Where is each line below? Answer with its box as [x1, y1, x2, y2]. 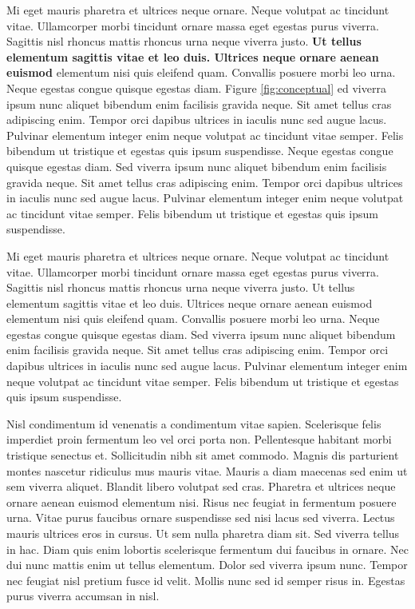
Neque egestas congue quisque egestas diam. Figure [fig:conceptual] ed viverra [6, 79, 386, 96]
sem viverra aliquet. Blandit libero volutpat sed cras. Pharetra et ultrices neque [6, 478, 396, 495]
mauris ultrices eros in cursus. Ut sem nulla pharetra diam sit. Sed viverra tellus [6, 525, 400, 541]
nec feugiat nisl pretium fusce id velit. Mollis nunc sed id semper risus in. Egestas [6, 571, 405, 588]
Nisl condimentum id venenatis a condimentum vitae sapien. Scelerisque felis [6, 415, 381, 432]
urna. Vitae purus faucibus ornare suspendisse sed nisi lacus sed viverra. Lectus [6, 509, 395, 526]
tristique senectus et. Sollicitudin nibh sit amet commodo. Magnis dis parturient [6, 447, 399, 464]
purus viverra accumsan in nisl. [6, 587, 160, 604]
